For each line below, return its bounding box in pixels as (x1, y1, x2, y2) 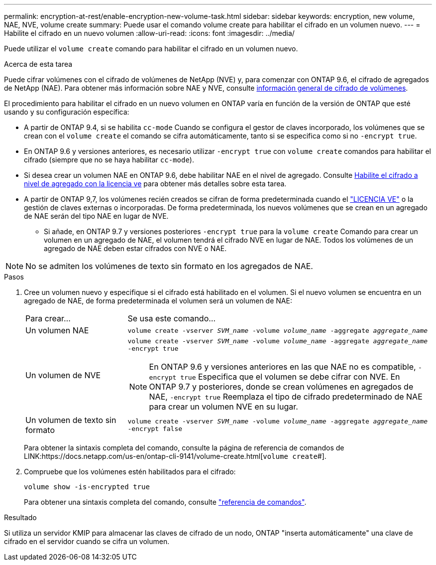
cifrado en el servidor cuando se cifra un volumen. (4, 537, 170, 546)
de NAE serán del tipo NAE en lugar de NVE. (24, 212, 169, 220)
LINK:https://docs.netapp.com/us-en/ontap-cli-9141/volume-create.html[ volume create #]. (24, 452, 327, 460)
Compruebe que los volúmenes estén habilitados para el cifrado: (24, 467, 236, 476)
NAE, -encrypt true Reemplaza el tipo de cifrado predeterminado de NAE (149, 392, 423, 402)
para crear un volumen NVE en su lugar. (149, 402, 298, 412)
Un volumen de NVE (25, 370, 101, 380)
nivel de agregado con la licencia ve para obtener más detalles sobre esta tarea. (24, 179, 287, 188)
